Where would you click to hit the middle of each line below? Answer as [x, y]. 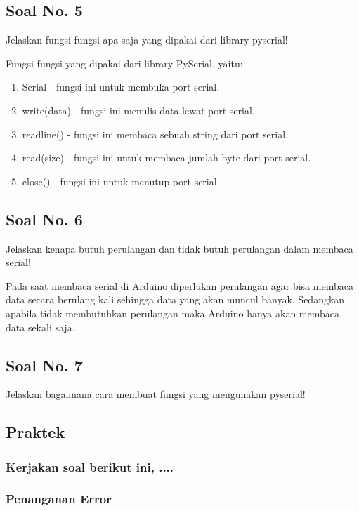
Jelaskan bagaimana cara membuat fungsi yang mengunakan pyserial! [156, 394]
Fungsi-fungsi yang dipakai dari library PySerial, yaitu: [124, 63]
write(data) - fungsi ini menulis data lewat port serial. [138, 110]
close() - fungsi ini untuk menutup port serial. [121, 181]
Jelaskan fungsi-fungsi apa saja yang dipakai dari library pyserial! [147, 40]
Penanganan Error [59, 499]
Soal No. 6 [44, 219]
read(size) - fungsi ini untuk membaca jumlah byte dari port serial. [167, 158]
